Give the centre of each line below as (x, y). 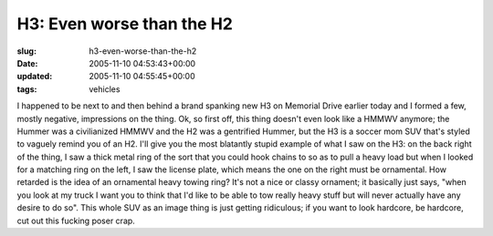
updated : (35, 77)
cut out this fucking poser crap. (76, 221)
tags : (27, 89)
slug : (26, 51)
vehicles (105, 89)
